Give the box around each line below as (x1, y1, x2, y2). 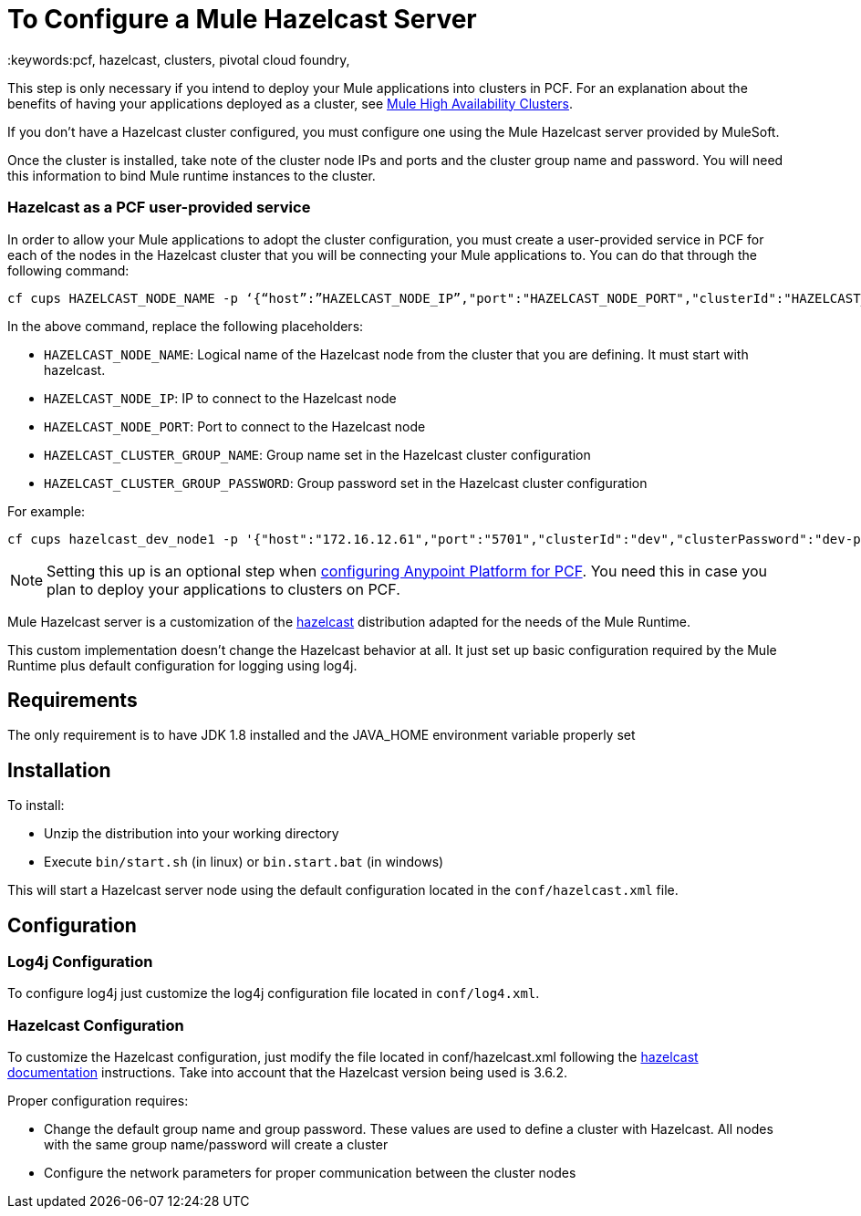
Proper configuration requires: (7, 1093, 189, 1109)
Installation (7, 758, 111, 782)
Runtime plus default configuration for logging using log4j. (7, 657, 358, 673)
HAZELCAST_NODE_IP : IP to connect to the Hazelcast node (44, 390, 397, 406)
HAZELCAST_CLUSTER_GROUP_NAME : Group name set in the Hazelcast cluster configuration (44, 446, 591, 462)
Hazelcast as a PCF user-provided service (7, 198, 311, 217)
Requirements (7, 688, 138, 712)
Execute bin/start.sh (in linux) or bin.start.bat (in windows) (44, 854, 444, 870)
